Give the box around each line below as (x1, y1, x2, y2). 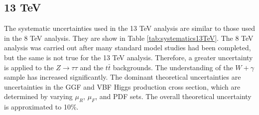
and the (80, 62, 104, 72)
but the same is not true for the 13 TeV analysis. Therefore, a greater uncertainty (4, 52, 253, 62)
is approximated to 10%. (4, 102, 79, 112)
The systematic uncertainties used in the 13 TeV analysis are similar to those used (4, 23, 255, 33)
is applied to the (4, 62, 54, 72)
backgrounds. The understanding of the (113, 62, 233, 72)
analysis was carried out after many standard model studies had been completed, (4, 42, 251, 53)
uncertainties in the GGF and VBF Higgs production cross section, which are (4, 81, 241, 92)
